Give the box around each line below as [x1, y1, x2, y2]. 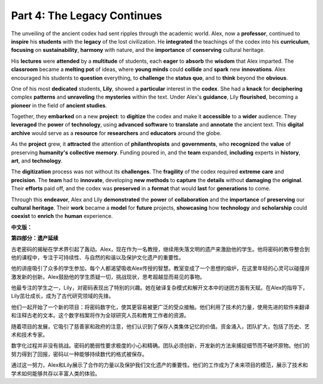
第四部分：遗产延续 [11, 235, 59, 242]
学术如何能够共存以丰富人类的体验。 [11, 370, 100, 377]
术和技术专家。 [11, 331, 48, 339]
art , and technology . [11, 157, 63, 164]
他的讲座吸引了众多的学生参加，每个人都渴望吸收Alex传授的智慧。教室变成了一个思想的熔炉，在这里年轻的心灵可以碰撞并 [11, 265, 310, 272]
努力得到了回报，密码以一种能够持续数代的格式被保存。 [11, 350, 148, 358]
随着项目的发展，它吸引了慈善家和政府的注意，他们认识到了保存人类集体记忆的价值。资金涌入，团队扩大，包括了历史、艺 [11, 322, 310, 330]
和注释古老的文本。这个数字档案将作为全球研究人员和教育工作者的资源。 [11, 312, 190, 319]
